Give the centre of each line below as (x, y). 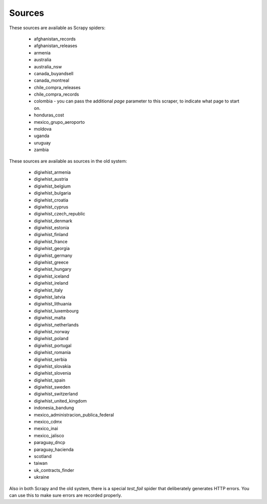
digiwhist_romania (52, 353)
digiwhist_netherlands (56, 325)
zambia (41, 150)
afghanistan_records (55, 39)
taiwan (41, 463)
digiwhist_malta (50, 318)
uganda (42, 136)
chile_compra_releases (57, 87)
